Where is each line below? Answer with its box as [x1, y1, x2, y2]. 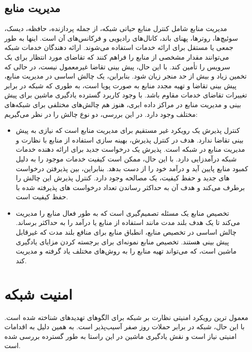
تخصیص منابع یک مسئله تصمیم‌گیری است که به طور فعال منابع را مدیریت [16, 208, 229, 218]
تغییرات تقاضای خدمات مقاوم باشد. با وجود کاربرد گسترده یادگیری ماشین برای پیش [4, 90, 247, 100]
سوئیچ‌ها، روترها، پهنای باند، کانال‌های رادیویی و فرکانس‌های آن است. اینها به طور [4, 32, 238, 43]
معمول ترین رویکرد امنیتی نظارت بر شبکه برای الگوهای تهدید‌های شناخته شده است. [4, 312, 249, 322]
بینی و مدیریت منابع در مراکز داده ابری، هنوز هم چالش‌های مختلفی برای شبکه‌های [4, 99, 241, 109]
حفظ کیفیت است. [16, 192, 68, 202]
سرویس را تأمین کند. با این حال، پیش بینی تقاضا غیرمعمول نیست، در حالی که [4, 61, 231, 71]
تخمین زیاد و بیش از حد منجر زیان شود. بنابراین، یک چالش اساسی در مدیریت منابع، [4, 71, 247, 81]
